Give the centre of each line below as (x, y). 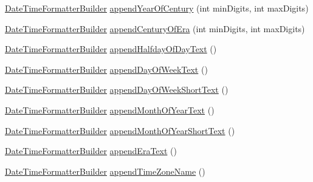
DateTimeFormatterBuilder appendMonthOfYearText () (110, 110)
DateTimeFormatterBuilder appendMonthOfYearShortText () (120, 130)
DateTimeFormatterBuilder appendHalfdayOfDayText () (111, 49)
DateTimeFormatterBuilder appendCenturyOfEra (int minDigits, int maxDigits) (155, 28)
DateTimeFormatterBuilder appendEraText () (91, 151)
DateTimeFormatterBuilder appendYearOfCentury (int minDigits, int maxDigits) (157, 8)
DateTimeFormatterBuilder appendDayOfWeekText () (106, 69)
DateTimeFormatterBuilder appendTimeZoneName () (105, 171)
